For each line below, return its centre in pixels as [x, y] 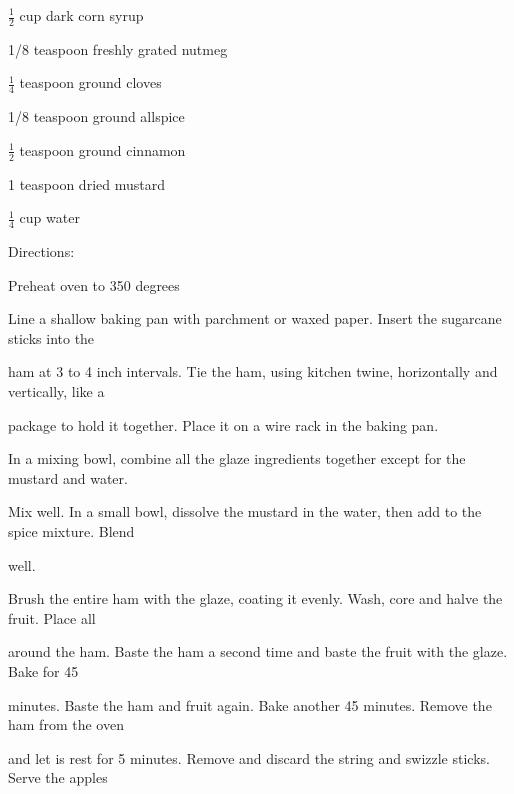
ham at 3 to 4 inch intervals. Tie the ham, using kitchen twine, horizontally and [253, 371]
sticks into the [51, 337]
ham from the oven [66, 724]
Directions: [41, 251]
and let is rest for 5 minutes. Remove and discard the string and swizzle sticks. [249, 757]
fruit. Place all [52, 617]
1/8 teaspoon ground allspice [96, 116]
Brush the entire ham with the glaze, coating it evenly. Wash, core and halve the [255, 598]
